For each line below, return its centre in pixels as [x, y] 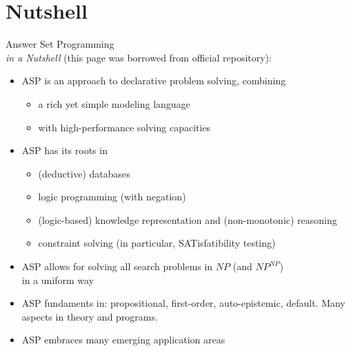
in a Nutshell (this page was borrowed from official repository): [139, 57]
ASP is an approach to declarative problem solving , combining [154, 80]
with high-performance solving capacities [124, 127]
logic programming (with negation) [112, 197]
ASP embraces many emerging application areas [123, 340]
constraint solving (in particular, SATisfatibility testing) [157, 243]
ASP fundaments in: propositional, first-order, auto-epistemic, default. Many [183, 303]
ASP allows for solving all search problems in [117, 266]
